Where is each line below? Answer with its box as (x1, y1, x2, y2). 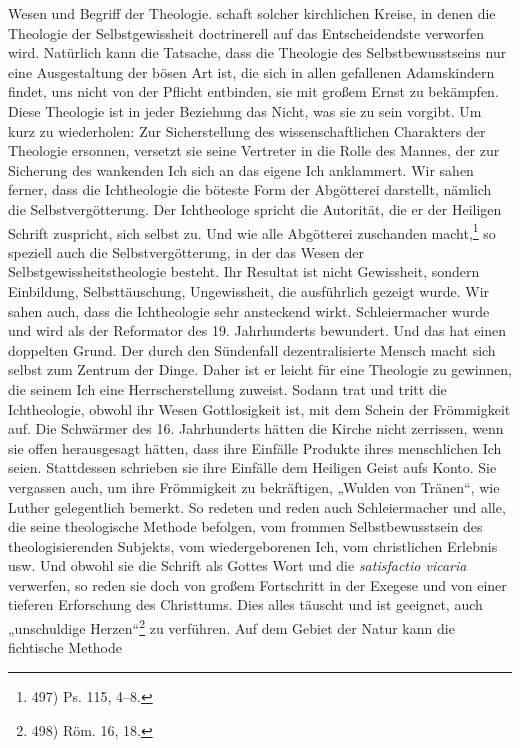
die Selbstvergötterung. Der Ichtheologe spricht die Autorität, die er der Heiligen (8, 198, 502, 219)
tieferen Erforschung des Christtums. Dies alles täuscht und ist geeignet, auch (8, 594, 483, 615)
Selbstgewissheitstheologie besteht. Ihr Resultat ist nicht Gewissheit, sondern (8, 261, 480, 282)
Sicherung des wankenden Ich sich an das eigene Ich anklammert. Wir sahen (8, 159, 474, 180)
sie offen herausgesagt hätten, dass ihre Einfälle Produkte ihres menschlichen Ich (8, 437, 502, 458)
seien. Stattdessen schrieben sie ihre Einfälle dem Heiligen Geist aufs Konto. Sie (8, 457, 497, 478)
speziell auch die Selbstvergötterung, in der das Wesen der (8, 241, 364, 262)
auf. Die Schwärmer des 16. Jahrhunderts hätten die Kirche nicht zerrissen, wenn (8, 418, 504, 439)
